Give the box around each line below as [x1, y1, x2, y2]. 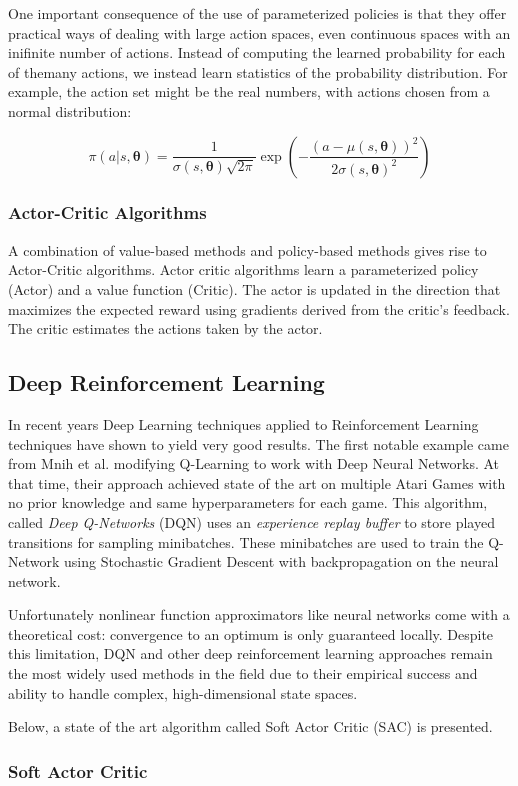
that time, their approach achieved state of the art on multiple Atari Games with [8, 472, 506, 493]
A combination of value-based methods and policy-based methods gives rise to [8, 239, 487, 260]
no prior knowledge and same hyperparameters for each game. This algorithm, [8, 492, 488, 513]
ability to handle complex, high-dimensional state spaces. [8, 682, 358, 703]
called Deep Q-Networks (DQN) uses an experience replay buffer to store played [8, 511, 495, 532]
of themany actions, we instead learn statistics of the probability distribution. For [8, 61, 508, 82]
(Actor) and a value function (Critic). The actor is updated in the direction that [8, 278, 501, 299]
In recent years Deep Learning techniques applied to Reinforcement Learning [8, 413, 479, 434]
